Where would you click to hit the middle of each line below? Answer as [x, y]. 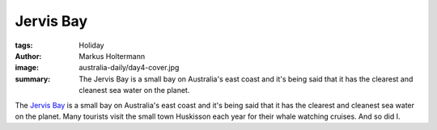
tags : [24, 45]
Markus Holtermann [112, 56]
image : [27, 68]
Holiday [91, 45]
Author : [28, 56]
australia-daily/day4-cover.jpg [129, 68]
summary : [33, 79]
